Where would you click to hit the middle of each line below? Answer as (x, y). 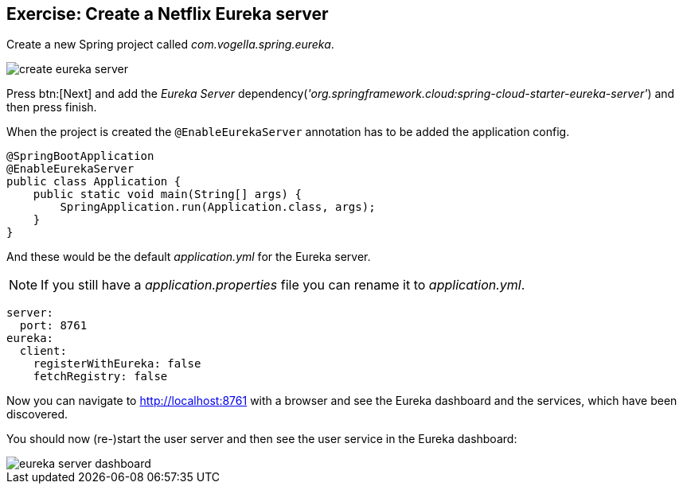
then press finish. (52, 107)
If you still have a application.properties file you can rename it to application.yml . (283, 285)
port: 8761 (53, 326)
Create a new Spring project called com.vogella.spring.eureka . (170, 45)
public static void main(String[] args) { (167, 194)
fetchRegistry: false (100, 377)
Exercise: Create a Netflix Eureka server (168, 14)
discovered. (37, 414)
